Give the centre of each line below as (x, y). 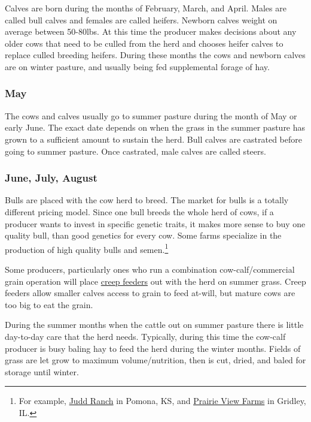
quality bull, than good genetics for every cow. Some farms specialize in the (143, 235)
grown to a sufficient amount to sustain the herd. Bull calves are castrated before (153, 139)
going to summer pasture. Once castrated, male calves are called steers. (135, 151)
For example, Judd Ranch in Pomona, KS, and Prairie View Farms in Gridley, (162, 401)
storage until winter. (42, 371)
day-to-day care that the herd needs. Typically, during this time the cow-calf (145, 336)
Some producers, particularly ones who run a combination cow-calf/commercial (150, 269)
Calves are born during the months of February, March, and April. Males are (146, 8)
